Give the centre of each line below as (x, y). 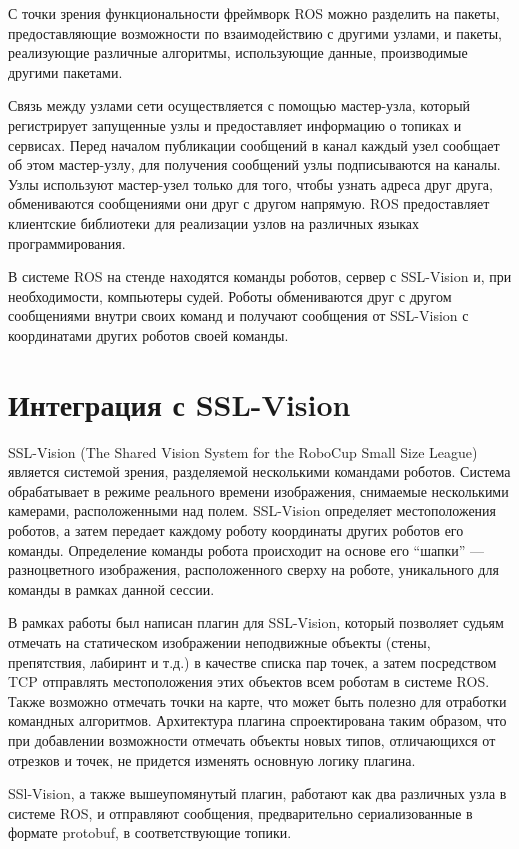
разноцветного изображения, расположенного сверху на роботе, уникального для (253, 569)
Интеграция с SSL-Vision (179, 403)
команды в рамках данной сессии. (111, 588)
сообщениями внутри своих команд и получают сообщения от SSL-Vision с (238, 315)
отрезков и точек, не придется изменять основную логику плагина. (212, 759)
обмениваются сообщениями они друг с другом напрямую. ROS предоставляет (249, 203)
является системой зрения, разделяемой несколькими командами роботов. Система (259, 471)
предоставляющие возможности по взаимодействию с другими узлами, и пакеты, (255, 32)
